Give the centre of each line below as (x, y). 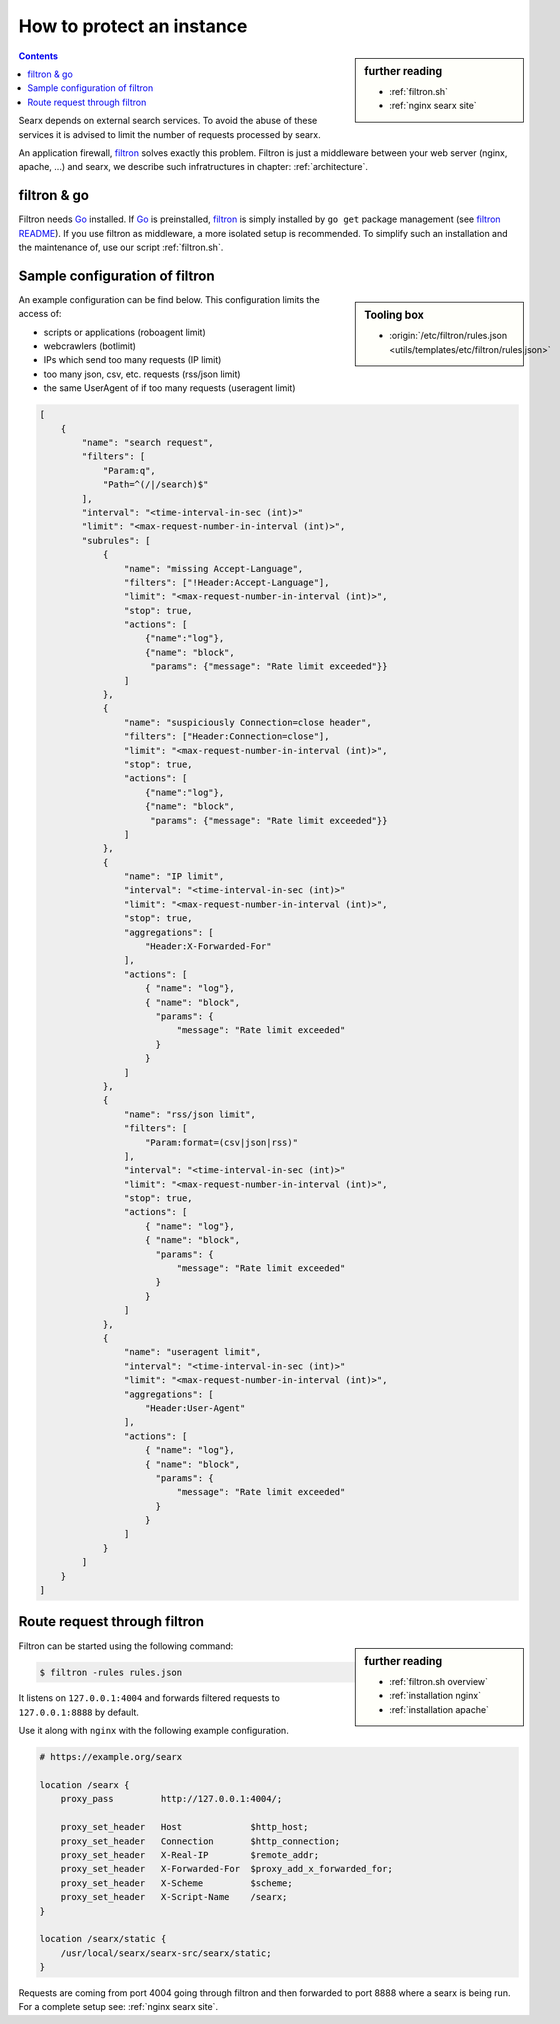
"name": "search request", (147, 442)
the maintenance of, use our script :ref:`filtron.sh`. (121, 247)
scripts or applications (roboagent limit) (125, 332)
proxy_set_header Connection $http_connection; (200, 1841)
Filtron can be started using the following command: (126, 1646)
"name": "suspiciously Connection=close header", (247, 722)
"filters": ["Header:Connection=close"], (226, 736)
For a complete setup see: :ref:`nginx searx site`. (118, 2007)
